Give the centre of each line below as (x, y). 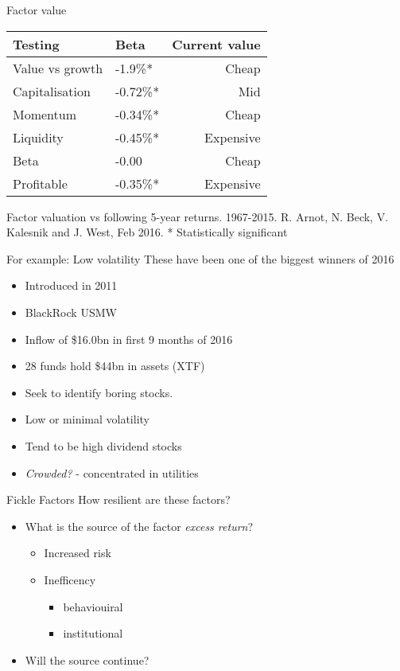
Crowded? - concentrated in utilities (112, 472)
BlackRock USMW (71, 312)
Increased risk (78, 553)
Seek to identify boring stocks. (99, 392)
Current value (216, 44)
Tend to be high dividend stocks (103, 445)
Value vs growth (58, 68)
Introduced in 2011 (71, 285)
